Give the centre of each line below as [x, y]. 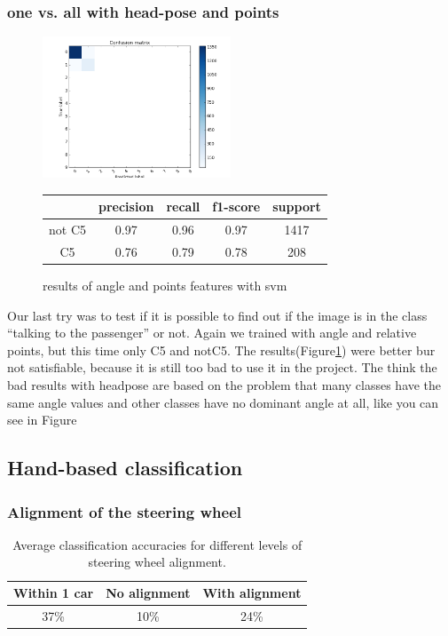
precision [126, 207]
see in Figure [42, 420]
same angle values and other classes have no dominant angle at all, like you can [223, 402]
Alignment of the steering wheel [124, 511]
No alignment [148, 593]
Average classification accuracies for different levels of [157, 544]
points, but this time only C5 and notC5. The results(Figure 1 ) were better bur [221, 350]
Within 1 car [54, 593]
